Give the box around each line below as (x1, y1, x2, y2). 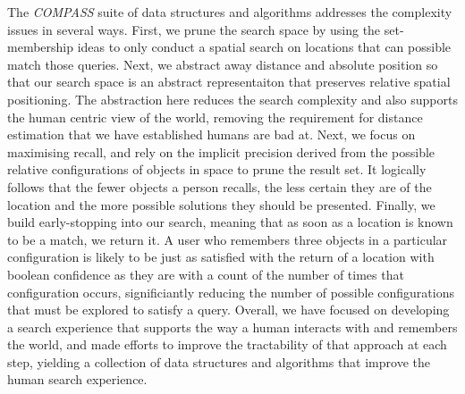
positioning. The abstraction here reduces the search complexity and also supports (7, 89, 458, 108)
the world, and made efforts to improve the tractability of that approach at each (7, 335, 447, 354)
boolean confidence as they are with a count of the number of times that (7, 264, 404, 283)
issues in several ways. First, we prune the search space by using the (7, 20, 381, 38)
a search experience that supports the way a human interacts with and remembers (7, 317, 458, 336)
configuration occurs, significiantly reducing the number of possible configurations (7, 282, 454, 301)
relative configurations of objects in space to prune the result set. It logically (7, 160, 427, 179)
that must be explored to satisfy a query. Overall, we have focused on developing (7, 300, 450, 319)
